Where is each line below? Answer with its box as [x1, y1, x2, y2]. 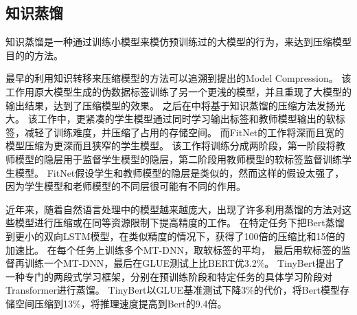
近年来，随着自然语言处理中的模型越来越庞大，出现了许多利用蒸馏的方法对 [5, 202, 342, 216]
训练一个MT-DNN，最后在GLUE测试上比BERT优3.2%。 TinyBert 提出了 [24, 256, 345, 270]
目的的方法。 [5, 47, 63, 62]
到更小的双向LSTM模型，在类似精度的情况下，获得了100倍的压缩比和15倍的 [5, 228, 345, 243]
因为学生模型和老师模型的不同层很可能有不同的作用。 [5, 179, 246, 193]
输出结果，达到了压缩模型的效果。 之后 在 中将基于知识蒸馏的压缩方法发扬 [5, 98, 336, 112]
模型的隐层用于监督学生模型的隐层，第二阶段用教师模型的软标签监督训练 [14, 151, 342, 166]
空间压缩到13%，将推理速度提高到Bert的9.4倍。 [14, 296, 227, 310]
